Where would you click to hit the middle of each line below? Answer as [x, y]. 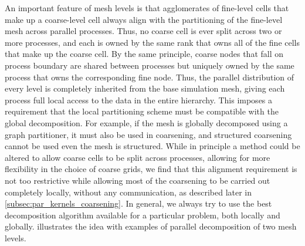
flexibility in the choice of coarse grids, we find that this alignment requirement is [151, 169]
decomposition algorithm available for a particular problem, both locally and [143, 215]
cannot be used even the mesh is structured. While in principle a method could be [152, 146]
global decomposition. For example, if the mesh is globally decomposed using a [146, 122]
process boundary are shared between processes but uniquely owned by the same [150, 65]
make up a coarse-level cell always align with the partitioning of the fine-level [144, 19]
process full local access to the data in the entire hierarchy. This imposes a [139, 100]
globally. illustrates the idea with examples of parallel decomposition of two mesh [151, 226]
